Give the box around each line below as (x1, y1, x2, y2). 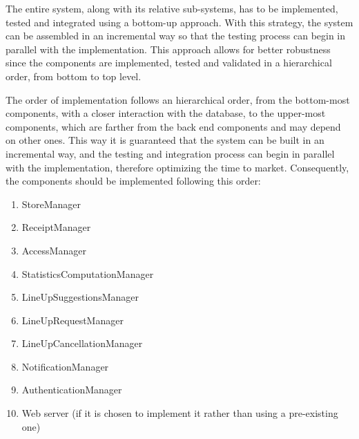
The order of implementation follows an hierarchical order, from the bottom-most (6, 92, 350, 106)
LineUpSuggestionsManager (21, 290, 139, 304)
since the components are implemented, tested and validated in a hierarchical (6, 55, 332, 70)
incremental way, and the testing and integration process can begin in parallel (6, 146, 335, 160)
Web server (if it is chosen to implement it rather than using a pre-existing (21, 406, 338, 420)
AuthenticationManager (21, 382, 122, 397)
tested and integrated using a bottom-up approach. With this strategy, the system (6, 15, 353, 29)
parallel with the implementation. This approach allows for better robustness (6, 41, 331, 56)
